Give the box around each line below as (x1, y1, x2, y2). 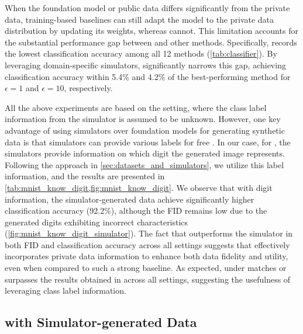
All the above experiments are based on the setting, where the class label (5, 101, 267, 113)
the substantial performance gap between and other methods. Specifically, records (5, 36, 297, 48)
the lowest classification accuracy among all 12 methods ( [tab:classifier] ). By (5, 47, 277, 60)
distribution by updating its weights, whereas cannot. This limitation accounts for (5, 25, 298, 37)
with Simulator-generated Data (5, 313, 197, 331)
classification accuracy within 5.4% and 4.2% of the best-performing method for (5, 70, 291, 82)
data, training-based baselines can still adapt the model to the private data (5, 13, 274, 25)
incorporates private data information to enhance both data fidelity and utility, (5, 250, 288, 262)
